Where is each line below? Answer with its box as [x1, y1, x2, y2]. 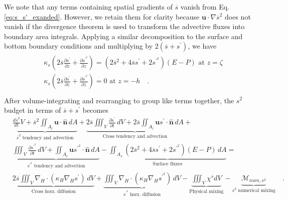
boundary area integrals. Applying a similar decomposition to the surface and [4, 31, 243, 41]
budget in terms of [4, 105, 61, 115]
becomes [82, 105, 108, 115]
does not [225, 11, 251, 22]
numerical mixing [238, 187, 275, 193]
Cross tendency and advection [102, 134, 168, 139]
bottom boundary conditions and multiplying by [4, 41, 153, 51]
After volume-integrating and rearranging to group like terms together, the [4, 95, 234, 105]
